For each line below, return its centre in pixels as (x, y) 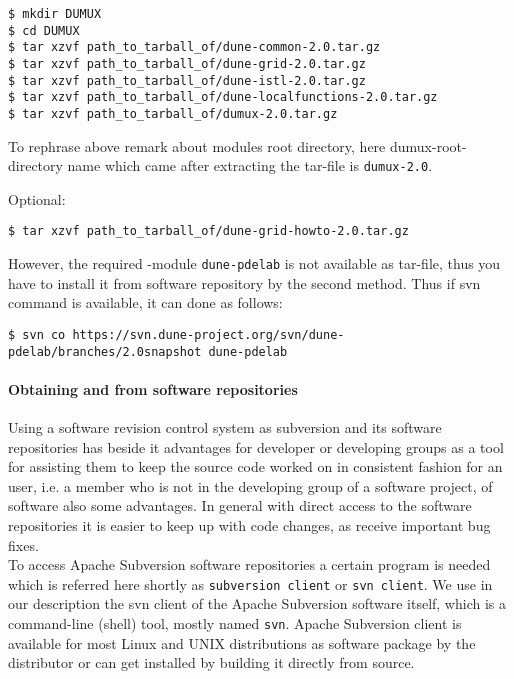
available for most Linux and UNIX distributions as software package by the (242, 642)
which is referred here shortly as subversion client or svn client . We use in (250, 583)
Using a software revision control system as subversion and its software (225, 427)
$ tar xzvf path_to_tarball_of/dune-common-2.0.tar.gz (194, 47)
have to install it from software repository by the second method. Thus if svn (244, 282)
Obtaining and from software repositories (153, 388)
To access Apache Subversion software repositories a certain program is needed (249, 564)
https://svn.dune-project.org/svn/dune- (208, 334)
